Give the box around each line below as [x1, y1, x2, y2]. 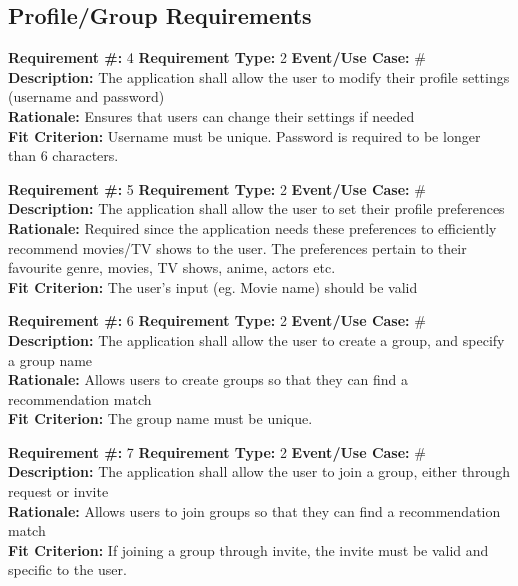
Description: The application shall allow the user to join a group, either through [8, 461, 510, 482]
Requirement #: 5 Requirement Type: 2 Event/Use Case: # [8, 178, 426, 199]
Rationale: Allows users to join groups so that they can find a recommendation [8, 500, 501, 521]
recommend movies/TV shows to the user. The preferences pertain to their [8, 237, 467, 258]
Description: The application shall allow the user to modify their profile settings [8, 66, 510, 87]
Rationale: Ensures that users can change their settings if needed [8, 105, 415, 126]
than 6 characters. [8, 145, 119, 166]
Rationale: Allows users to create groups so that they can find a [8, 369, 409, 390]
